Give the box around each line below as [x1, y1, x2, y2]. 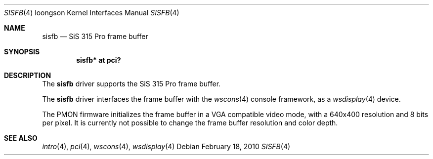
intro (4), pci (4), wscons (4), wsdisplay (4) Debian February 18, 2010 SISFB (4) [42, 142, 291, 151]
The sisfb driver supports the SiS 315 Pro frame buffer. [42, 79, 221, 88]
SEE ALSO [4, 134, 38, 142]
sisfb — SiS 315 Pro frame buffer [42, 32, 148, 40]
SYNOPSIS [4, 47, 40, 56]
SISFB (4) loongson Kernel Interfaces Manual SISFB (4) [4, 8, 179, 17]
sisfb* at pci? [76, 56, 121, 64]
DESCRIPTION [4, 71, 51, 79]
